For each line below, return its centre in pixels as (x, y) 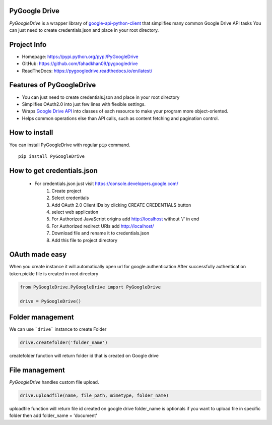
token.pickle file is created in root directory (54, 274)
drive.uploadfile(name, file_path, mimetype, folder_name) (94, 395)
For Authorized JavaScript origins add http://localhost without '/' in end (125, 219)
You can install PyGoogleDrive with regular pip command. (70, 145)
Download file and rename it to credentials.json (100, 233)
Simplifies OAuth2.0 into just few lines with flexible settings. (84, 104)
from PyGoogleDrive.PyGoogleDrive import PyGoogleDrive (90, 287)
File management (37, 370)
